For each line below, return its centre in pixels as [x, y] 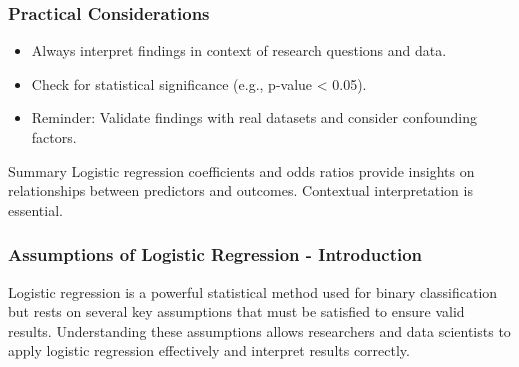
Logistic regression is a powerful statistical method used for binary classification [253, 291]
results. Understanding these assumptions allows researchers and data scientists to [259, 330]
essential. [35, 209]
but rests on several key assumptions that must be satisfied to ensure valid [236, 311]
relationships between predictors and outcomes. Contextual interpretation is [240, 190]
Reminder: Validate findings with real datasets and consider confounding [254, 117]
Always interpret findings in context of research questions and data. [239, 50]
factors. [54, 137]
